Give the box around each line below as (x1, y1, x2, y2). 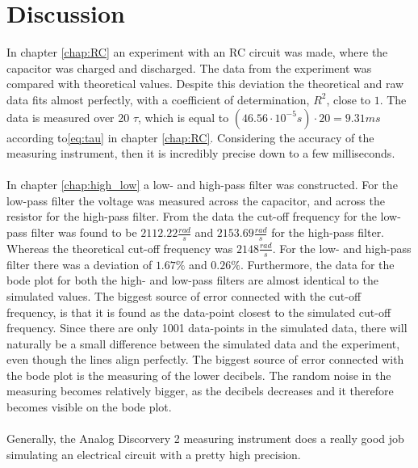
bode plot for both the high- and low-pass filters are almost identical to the (6, 272, 378, 289)
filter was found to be (31, 224, 137, 241)
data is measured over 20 (6, 108, 130, 125)
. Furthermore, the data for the (240, 255, 395, 272)
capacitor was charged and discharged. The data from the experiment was (6, 59, 372, 76)
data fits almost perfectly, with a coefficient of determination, (6, 91, 310, 108)
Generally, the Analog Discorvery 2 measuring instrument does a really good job (6, 430, 404, 447)
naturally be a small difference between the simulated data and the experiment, (6, 335, 400, 352)
